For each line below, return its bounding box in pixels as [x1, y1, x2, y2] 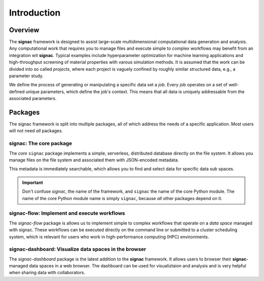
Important [22, 180, 44, 185]
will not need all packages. [9, 128, 63, 134]
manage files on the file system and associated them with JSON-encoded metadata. [9, 157, 179, 163]
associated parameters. [9, 96, 57, 101]
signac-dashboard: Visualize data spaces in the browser [9, 246, 146, 253]
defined [9, 88, 25, 95]
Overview [9, 26, 40, 34]
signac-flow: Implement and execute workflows [9, 210, 126, 217]
